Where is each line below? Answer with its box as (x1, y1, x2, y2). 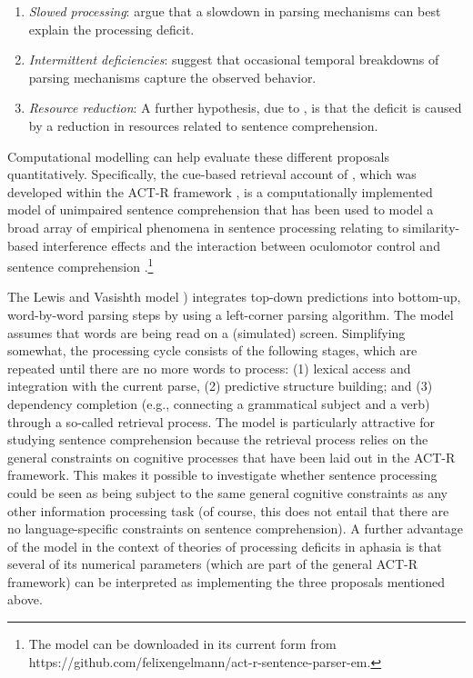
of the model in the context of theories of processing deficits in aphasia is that (7, 536, 442, 555)
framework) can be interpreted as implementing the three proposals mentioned (7, 572, 446, 591)
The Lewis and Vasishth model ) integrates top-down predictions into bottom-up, (7, 287, 461, 306)
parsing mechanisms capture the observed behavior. (28, 67, 317, 86)
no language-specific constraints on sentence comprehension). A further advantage (7, 519, 464, 538)
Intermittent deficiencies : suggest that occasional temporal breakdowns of (28, 50, 439, 69)
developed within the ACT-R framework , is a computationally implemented (7, 182, 433, 201)
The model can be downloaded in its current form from (28, 634, 337, 653)
